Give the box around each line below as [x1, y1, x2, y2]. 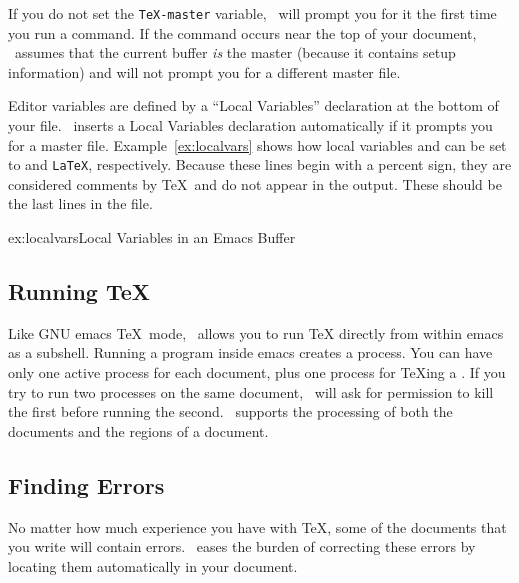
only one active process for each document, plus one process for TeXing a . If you [8, 362, 506, 383]
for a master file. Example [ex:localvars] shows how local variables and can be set [8, 134, 507, 155]
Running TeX [8, 276, 151, 307]
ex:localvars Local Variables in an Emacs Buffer [8, 227, 296, 248]
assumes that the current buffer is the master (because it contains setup [14, 42, 456, 63]
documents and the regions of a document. [8, 420, 269, 441]
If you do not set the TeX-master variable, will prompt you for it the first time [8, 3, 497, 23]
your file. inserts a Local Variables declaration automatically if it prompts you [8, 115, 493, 136]
